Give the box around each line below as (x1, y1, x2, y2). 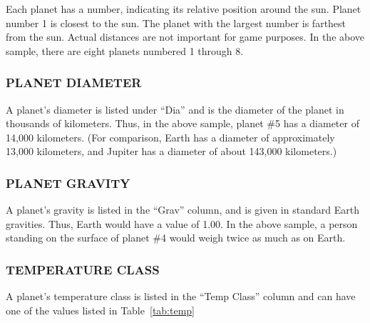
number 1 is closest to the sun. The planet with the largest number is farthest (6, 15, 346, 30)
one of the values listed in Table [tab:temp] (6, 302, 195, 317)
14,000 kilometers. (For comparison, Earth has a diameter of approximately (6, 129, 335, 144)
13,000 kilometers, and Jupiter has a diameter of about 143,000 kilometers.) (6, 144, 337, 159)
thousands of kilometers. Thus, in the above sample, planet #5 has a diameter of (6, 116, 359, 131)
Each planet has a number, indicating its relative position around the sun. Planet (6, 1, 361, 16)
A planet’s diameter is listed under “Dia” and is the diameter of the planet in (6, 101, 344, 116)
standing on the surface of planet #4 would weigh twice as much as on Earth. (6, 230, 346, 245)
